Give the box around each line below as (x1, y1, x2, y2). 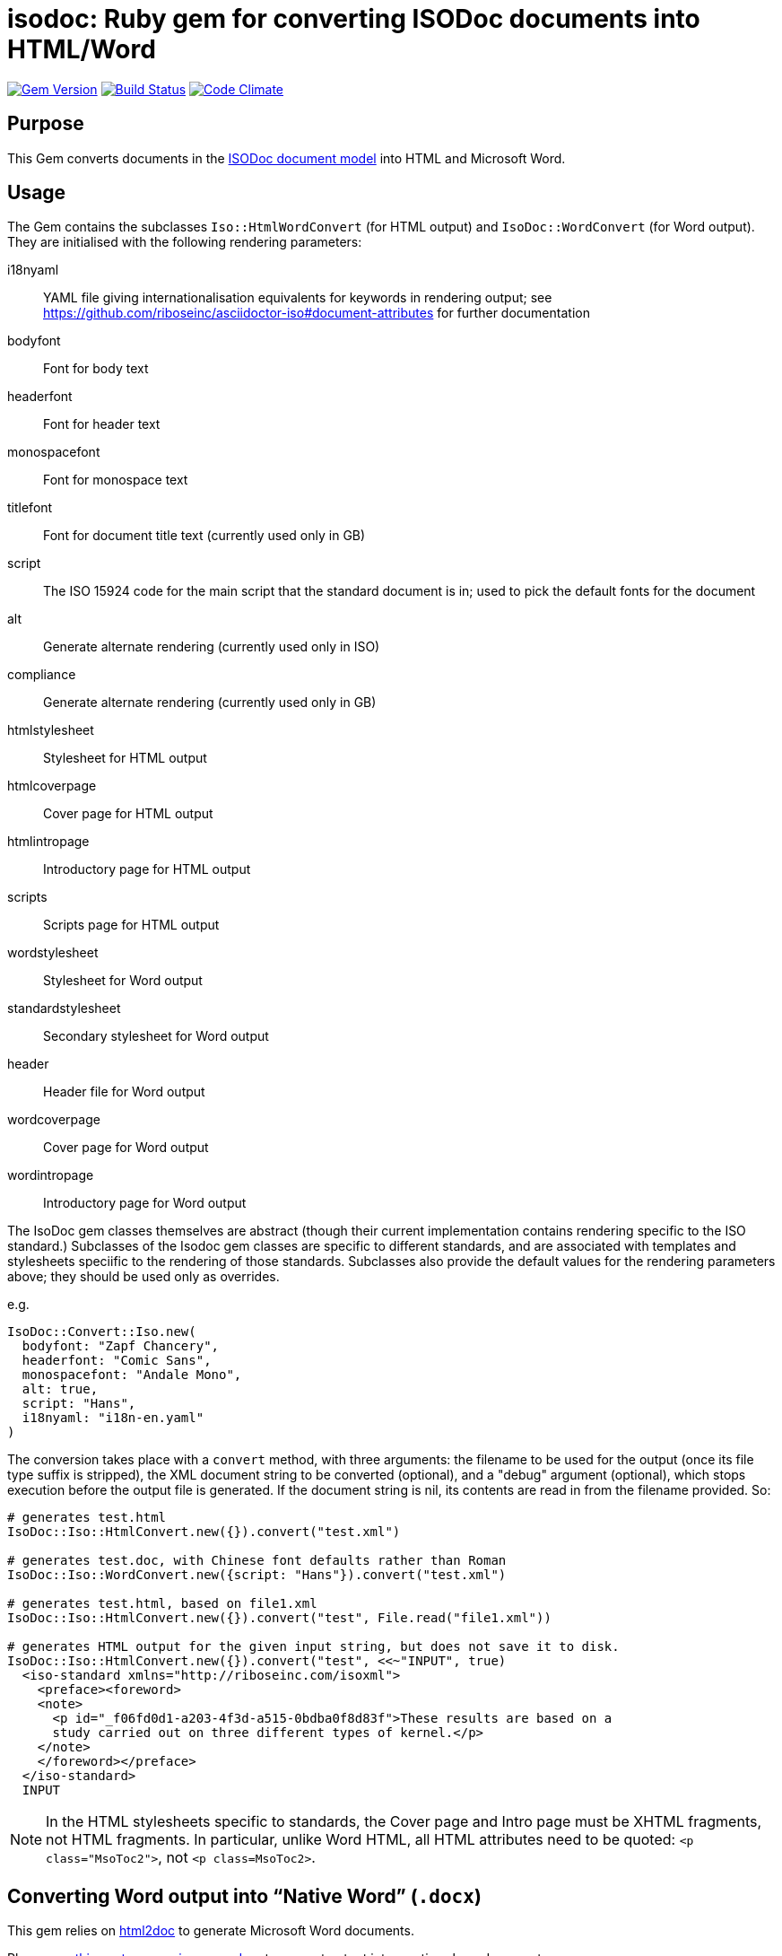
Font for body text (43, 361, 149, 377)
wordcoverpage (7, 1112, 100, 1128)
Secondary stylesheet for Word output (43, 1028, 269, 1044)
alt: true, (22, 1382, 99, 1397)
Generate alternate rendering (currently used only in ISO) (43, 639, 380, 655)
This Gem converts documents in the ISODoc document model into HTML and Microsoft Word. (7, 150, 566, 166)
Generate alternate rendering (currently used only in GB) (43, 694, 377, 711)
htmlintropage (7, 834, 90, 850)
